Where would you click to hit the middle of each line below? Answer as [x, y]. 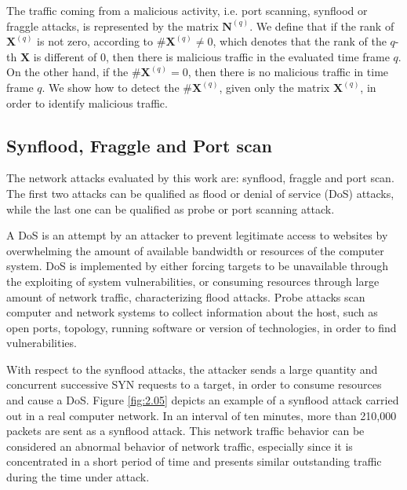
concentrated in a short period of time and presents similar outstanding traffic [194, 461]
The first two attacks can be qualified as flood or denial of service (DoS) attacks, [200, 193]
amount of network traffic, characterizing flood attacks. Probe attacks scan [186, 296]
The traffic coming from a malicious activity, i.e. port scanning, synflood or [187, 10]
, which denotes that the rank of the [300, 41]
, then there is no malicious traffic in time [288, 72]
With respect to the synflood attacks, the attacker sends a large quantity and [192, 369]
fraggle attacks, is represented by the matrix [113, 26]
